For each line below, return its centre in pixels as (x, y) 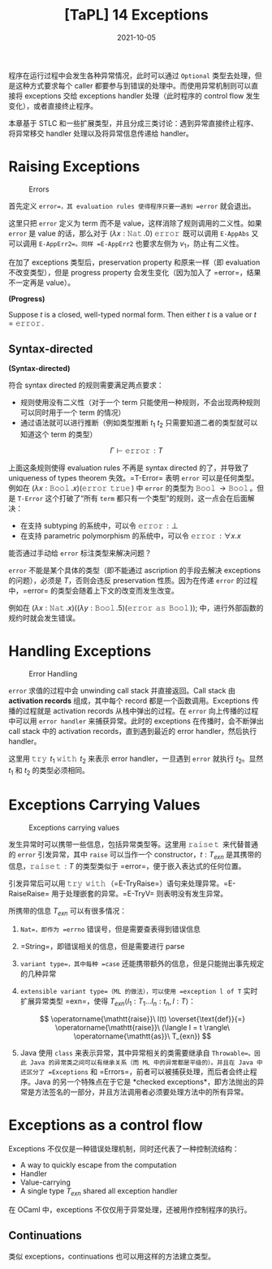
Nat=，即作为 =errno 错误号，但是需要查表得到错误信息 (110, 929)
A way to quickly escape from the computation (98, 1165)
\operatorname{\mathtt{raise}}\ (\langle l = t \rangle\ (142, 1028)
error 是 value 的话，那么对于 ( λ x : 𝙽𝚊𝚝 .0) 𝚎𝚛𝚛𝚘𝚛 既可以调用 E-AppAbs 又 (134, 233)
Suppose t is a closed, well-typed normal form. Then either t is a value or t (133, 314)
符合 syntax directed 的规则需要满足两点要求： (86, 385)
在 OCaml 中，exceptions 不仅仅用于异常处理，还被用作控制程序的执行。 (130, 1209)
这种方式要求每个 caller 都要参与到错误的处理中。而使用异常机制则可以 (133, 85)
